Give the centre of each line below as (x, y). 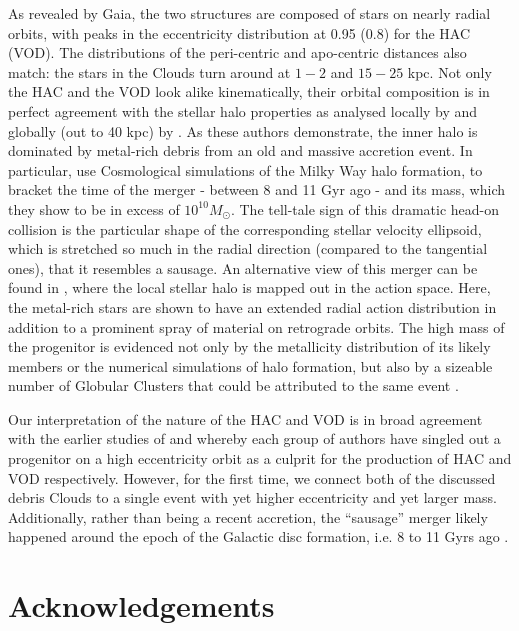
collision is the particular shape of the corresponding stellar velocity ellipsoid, (245, 228)
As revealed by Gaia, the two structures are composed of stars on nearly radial (249, 13)
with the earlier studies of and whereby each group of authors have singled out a (254, 438)
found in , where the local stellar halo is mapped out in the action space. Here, (249, 287)
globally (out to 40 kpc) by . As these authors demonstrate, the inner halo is (243, 130)
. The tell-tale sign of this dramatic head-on (365, 208)
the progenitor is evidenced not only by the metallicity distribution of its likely (249, 346)
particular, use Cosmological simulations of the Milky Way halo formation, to (245, 169)
